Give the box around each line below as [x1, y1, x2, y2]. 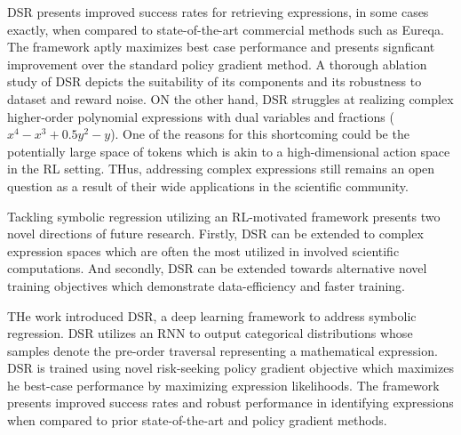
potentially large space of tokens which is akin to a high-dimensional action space [7, 141, 450, 160]
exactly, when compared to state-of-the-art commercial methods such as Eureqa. [7, 20, 444, 38]
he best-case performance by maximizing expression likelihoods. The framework [7, 375, 440, 394]
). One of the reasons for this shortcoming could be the [110, 125, 409, 143]
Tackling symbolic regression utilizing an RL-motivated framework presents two [7, 206, 441, 225]
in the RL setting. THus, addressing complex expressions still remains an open [7, 159, 435, 178]
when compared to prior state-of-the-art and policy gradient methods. [7, 411, 387, 430]
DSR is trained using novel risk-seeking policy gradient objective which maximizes [7, 358, 454, 377]
